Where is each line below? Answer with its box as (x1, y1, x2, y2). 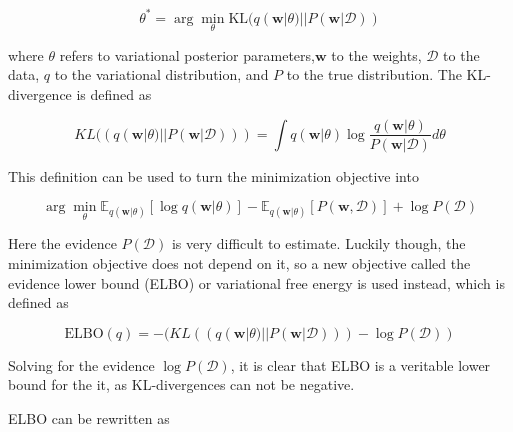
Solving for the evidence (8, 354, 155, 375)
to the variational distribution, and (54, 64, 269, 85)
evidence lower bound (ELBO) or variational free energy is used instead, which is (8, 272, 505, 293)
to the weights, (331, 44, 422, 65)
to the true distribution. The (286, 64, 462, 85)
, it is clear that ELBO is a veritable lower (230, 354, 491, 375)
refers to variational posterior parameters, (59, 44, 315, 65)
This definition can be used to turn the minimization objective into (8, 165, 419, 186)
